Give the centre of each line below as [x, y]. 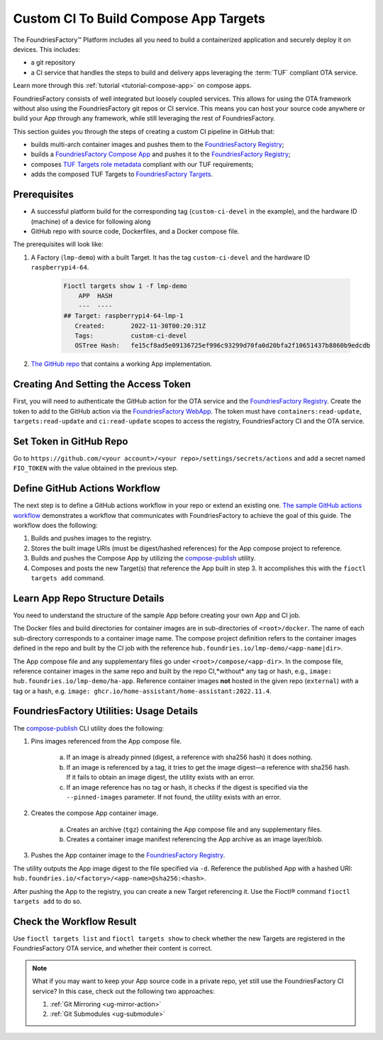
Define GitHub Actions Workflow [87, 488]
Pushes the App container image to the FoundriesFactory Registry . [128, 856]
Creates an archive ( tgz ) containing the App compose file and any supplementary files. [194, 829]
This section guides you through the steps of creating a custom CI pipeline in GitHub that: [144, 131]
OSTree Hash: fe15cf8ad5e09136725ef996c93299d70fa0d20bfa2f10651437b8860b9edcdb [222, 345]
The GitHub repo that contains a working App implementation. [121, 364]
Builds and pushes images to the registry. [91, 538]
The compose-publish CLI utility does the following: [89, 728]
